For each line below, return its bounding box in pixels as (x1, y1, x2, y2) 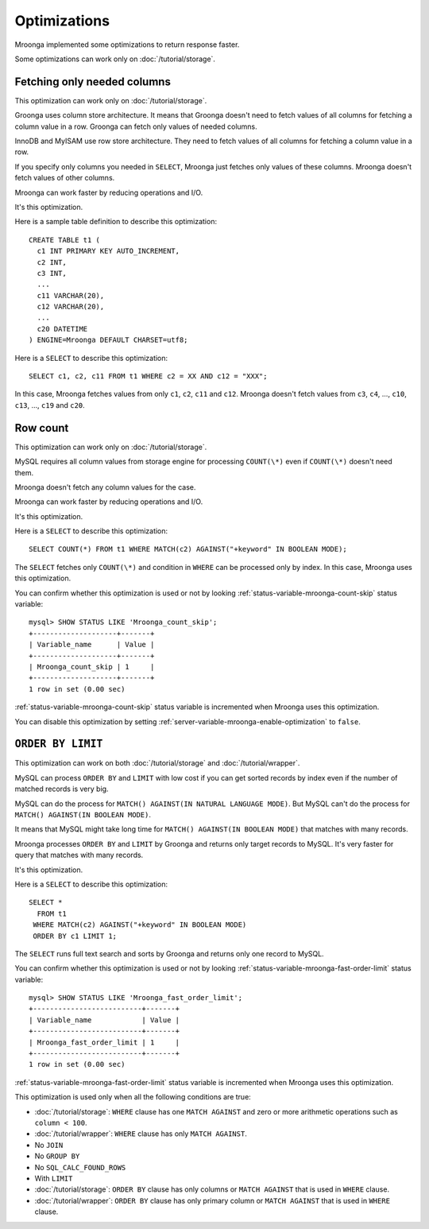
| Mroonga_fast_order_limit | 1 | (29, 1037, 180, 1047)
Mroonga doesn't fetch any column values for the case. (14, 482, 196, 492)
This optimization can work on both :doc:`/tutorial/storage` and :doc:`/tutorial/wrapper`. (14, 758, 300, 768)
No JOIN (34, 1140, 64, 1150)
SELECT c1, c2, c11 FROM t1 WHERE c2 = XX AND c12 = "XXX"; (29, 372, 268, 381)
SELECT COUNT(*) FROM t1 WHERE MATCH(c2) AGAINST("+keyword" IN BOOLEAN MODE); (29, 545, 347, 554)
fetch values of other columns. (14, 173, 115, 183)
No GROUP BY (34, 1151, 80, 1161)
